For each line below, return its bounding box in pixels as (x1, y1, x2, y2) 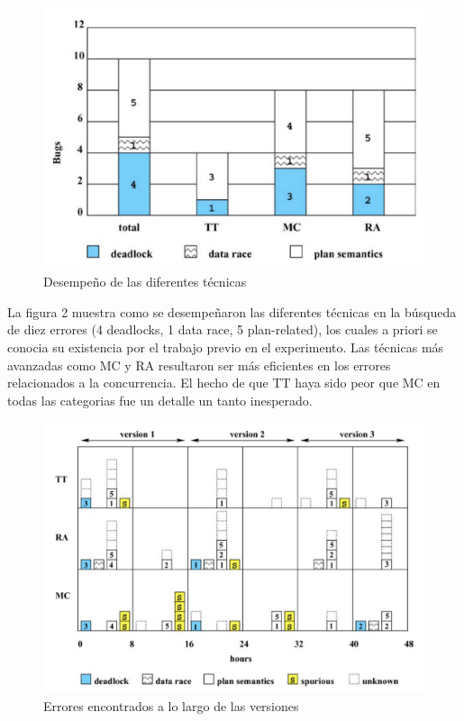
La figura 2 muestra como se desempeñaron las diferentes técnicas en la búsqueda (7, 302, 457, 321)
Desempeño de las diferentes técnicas (43, 272, 247, 291)
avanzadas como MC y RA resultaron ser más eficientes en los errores (7, 355, 391, 374)
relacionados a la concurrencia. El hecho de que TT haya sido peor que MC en (7, 373, 441, 392)
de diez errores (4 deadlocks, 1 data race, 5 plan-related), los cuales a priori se (7, 320, 438, 339)
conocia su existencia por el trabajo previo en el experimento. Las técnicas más (7, 338, 444, 357)
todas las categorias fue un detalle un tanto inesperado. (7, 390, 313, 409)
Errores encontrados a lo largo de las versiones (43, 696, 299, 715)
